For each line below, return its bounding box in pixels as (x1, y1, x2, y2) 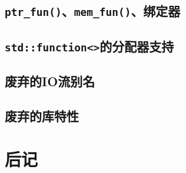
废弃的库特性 (5, 106, 79, 125)
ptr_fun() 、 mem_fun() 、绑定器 (5, 2, 181, 20)
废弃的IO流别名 (5, 72, 95, 90)
